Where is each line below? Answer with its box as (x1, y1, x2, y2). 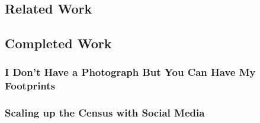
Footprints (5, 78, 56, 93)
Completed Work (5, 34, 112, 52)
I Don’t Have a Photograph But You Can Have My (5, 65, 256, 79)
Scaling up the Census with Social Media (5, 105, 205, 120)
